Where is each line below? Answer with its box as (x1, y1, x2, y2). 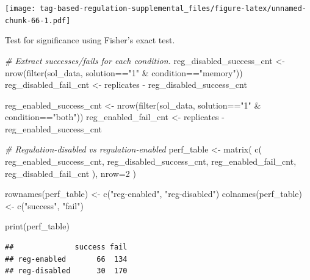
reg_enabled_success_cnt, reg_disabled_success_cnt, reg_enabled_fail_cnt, (5, 155, 297, 168)
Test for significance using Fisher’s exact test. (5, 34, 175, 46)
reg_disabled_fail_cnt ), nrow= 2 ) (5, 167, 136, 179)
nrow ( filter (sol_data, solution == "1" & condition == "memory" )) (5, 66, 243, 79)
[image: (5, 4, 36, 13)
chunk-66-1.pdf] (5, 16, 71, 25)
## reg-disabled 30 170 (5, 267, 128, 276)
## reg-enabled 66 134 (5, 254, 128, 264)
